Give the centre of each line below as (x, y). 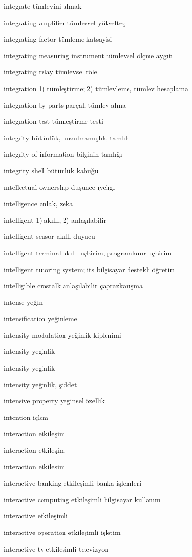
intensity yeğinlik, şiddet (41, 384)
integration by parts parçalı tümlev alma (65, 104)
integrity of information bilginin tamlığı (63, 154)
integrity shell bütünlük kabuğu (51, 170)
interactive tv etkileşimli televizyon (56, 548)
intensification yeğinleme (41, 318)
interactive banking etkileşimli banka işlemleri (73, 483)
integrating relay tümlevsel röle (51, 72)
